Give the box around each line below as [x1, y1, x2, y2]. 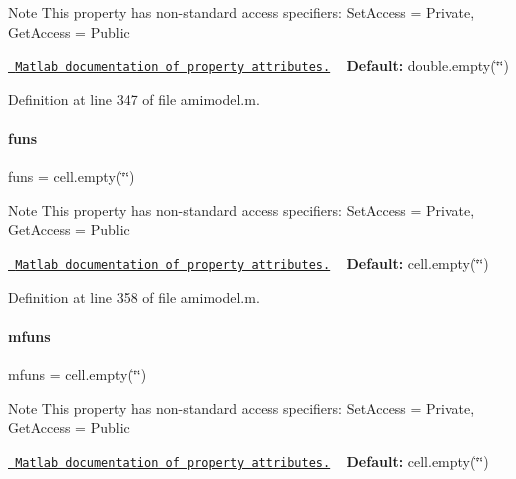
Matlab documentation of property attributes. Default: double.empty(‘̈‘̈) [15, 55, 509, 76]
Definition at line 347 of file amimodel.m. [8, 88, 260, 109]
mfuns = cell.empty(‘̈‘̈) [8, 364, 147, 385]
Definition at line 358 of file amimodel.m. [8, 286, 260, 307]
